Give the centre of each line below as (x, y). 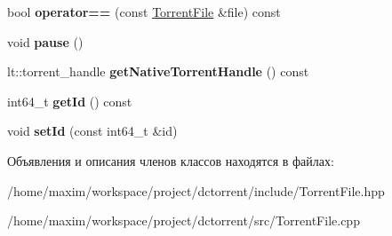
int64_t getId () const (70, 101)
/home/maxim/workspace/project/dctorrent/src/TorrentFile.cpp (184, 220)
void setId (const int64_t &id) (92, 131)
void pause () (45, 41)
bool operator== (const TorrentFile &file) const (144, 12)
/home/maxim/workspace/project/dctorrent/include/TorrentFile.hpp (196, 190)
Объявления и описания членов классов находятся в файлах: (171, 160)
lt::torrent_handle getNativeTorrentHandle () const (158, 71)
